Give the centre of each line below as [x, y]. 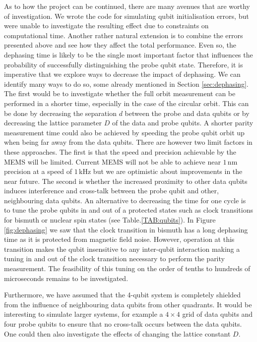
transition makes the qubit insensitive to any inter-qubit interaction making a [122, 249]
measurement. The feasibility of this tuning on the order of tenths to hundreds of [127, 268]
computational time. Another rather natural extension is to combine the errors [124, 35]
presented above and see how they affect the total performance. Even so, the [120, 45]
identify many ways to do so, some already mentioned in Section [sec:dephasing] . [126, 84]
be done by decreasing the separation [60, 113]
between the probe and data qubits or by [187, 113]
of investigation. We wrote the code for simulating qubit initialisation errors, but [127, 16]
